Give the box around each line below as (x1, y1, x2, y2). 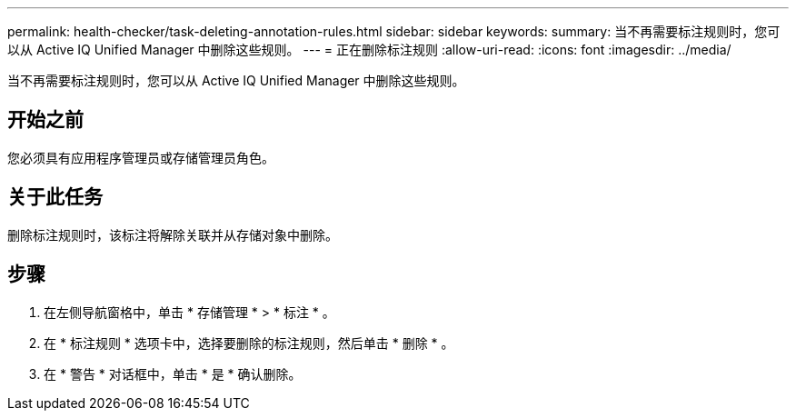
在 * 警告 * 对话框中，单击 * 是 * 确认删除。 (44, 365, 302, 382)
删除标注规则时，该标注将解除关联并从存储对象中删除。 (7, 226, 338, 243)
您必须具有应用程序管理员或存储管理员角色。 (7, 149, 274, 165)
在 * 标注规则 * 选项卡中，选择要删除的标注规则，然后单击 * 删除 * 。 (44, 334, 454, 351)
